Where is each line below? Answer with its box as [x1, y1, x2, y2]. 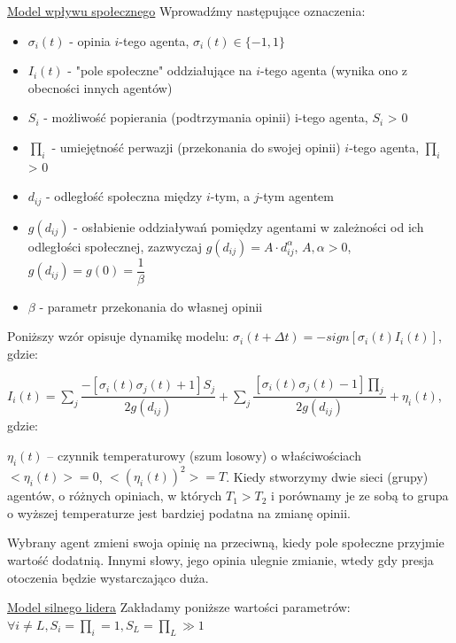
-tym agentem [259, 187, 334, 205]
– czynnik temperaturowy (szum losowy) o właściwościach [47, 445, 361, 464]
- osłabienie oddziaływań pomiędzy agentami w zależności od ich [73, 217, 424, 236]
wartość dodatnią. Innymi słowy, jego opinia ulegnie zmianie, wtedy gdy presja [7, 551, 434, 569]
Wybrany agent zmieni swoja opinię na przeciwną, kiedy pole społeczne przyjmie [7, 533, 444, 552]
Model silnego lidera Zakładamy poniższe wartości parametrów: [7, 598, 351, 616]
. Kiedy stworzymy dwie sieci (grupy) [226, 467, 429, 485]
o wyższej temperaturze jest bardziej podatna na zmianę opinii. [7, 503, 351, 522]
